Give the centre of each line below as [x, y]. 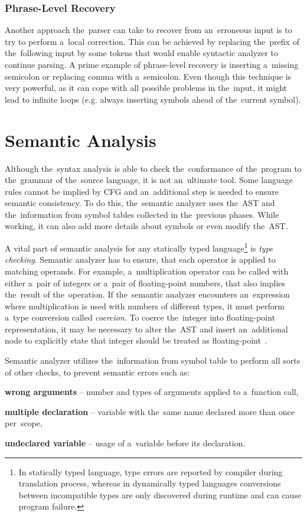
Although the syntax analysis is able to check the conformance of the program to [153, 168]
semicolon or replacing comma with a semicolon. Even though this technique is [148, 76]
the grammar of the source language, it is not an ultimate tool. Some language [149, 180]
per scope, [24, 423]
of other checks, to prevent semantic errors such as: [97, 372]
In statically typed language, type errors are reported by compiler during [151, 471]
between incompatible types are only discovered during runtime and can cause [160, 494]
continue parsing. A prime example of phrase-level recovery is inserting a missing [152, 64]
